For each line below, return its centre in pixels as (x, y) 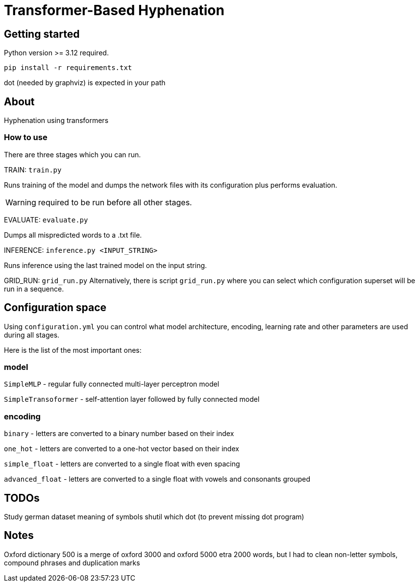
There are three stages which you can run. (73, 154)
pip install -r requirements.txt (68, 68)
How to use (26, 137)
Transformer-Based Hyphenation (114, 10)
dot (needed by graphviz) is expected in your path (85, 83)
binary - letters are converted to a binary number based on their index (119, 434)
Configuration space (55, 308)
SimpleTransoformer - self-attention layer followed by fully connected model (132, 399)
